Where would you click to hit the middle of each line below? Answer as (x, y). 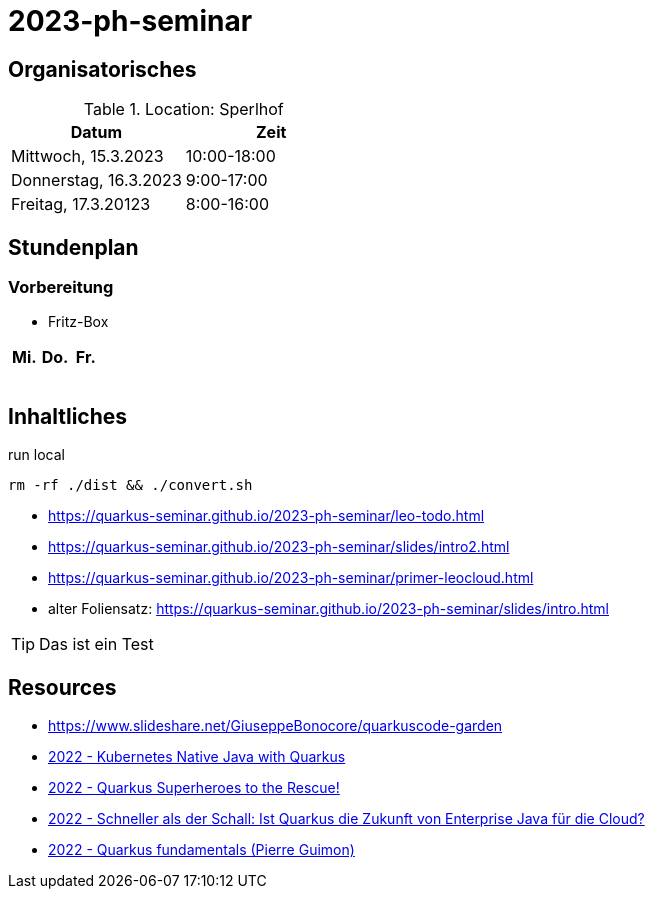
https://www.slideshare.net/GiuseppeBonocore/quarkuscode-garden (275, 726)
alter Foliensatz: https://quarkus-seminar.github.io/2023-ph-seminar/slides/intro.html (328, 609)
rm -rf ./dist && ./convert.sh (130, 485)
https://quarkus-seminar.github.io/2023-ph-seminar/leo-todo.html (266, 516)
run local (36, 455)
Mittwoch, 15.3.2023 (87, 156)
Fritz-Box (78, 322)
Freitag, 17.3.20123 (81, 204)
